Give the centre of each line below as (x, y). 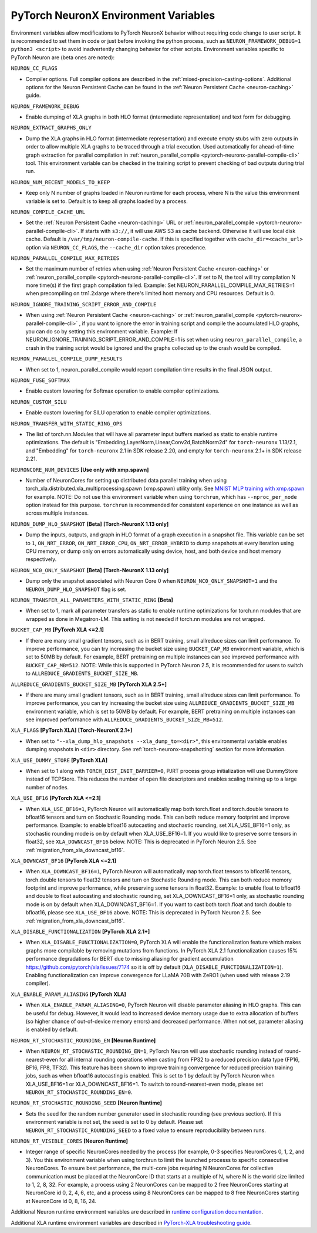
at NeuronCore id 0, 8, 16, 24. (61, 1201)
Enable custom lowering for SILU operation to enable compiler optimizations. (118, 413)
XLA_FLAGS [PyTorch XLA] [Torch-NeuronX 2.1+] (72, 730)
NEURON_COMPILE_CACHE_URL (48, 212)
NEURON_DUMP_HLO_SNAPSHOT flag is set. (76, 589)
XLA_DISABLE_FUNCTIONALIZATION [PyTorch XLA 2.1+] (80, 932)
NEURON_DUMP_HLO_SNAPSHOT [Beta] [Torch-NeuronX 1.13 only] (90, 524)
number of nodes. (47, 787)
